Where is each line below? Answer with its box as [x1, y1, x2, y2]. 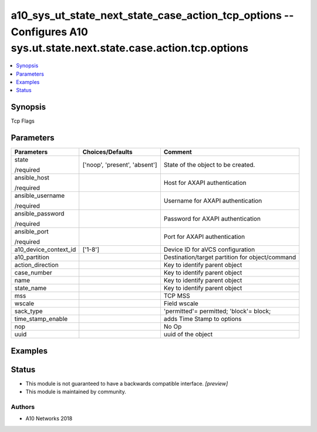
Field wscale [163, 299, 199, 308]
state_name [14, 284, 47, 292]
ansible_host [14, 174, 50, 182]
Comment [163, 148, 192, 156]
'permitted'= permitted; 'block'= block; [163, 307, 271, 315]
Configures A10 [11, 25, 88, 38]
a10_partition [14, 253, 50, 261]
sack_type [14, 307, 43, 315]
